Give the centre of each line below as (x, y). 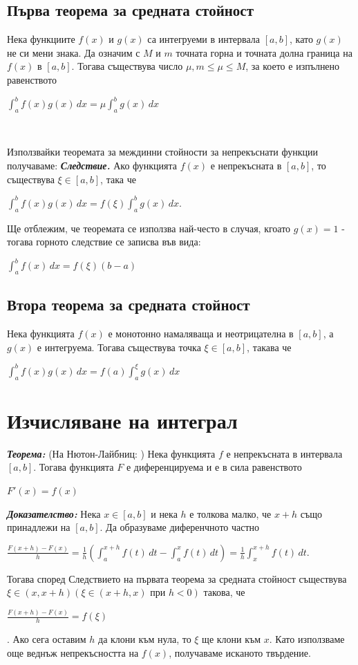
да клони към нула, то (145, 639)
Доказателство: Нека (54, 513)
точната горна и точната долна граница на (264, 52)
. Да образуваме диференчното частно (180, 527)
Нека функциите (41, 39)
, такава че (269, 347)
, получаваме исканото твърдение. (240, 652)
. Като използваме (307, 639)
